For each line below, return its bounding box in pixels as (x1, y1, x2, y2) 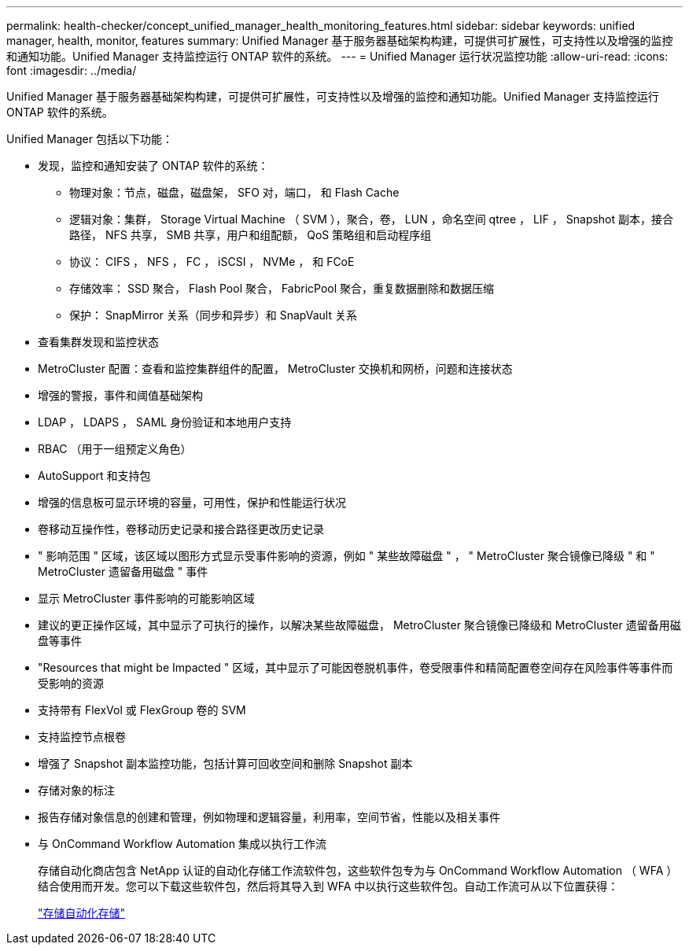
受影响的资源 (38, 676, 104, 690)
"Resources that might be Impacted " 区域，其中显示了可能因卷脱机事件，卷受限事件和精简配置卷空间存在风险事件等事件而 (38, 661, 673, 674)
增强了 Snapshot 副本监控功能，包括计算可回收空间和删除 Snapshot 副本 (38, 757, 413, 770)
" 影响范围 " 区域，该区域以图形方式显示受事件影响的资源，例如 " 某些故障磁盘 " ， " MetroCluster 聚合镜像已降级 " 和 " (38, 549, 655, 562)
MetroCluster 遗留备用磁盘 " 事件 (38, 565, 208, 578)
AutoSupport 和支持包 (38, 469, 151, 482)
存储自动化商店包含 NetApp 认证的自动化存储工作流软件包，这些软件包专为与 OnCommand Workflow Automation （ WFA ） (38, 864, 678, 877)
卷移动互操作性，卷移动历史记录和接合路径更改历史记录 (38, 522, 324, 536)
